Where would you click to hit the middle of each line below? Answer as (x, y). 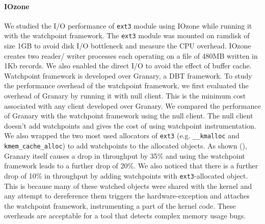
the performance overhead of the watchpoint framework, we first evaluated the (126, 85)
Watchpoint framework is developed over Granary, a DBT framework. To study (128, 75)
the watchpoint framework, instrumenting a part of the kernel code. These (120, 205)
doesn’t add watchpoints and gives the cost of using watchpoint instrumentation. (130, 125)
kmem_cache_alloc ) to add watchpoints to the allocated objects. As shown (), (126, 146)
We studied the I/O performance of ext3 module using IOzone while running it (128, 25)
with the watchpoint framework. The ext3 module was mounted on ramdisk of (127, 35)
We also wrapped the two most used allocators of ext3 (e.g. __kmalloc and (122, 135)
